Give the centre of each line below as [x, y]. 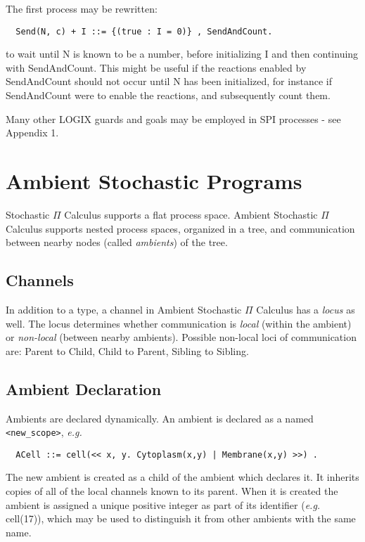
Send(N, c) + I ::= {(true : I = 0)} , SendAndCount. [144, 31]
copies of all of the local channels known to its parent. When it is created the [172, 491]
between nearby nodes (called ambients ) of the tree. [117, 242]
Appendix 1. [32, 133]
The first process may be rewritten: [82, 8]
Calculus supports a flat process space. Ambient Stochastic [191, 214]
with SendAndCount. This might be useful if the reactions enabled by [156, 67]
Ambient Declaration [84, 388]
